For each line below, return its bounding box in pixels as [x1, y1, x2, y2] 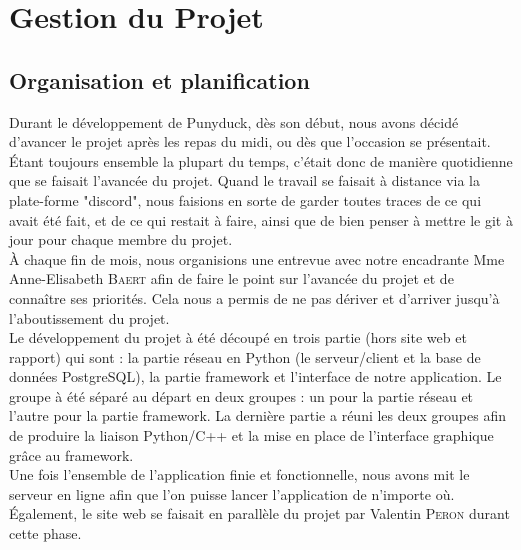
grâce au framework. [9, 444, 134, 465]
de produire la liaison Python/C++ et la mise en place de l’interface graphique [9, 425, 494, 446]
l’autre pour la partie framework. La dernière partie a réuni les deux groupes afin [9, 405, 506, 426]
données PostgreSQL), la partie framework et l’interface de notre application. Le [9, 366, 502, 387]
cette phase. [9, 523, 82, 544]
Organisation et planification [9, 64, 310, 95]
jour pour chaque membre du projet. [9, 229, 233, 250]
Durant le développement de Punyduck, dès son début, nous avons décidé [9, 111, 459, 132]
